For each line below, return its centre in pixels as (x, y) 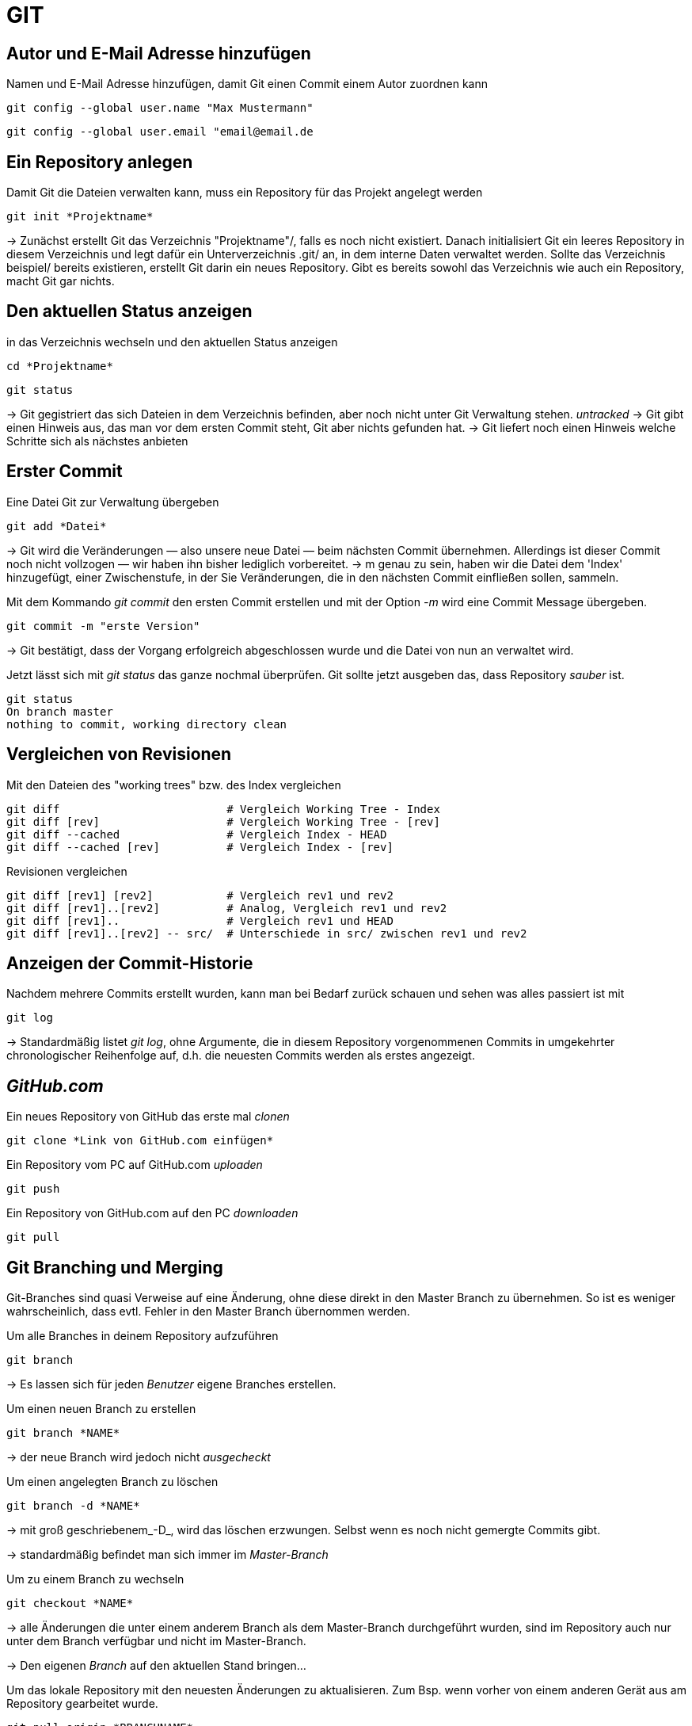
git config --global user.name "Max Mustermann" (160, 108)
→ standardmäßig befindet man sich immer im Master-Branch (167, 1555)
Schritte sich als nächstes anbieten (97, 441)
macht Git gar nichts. (61, 281)
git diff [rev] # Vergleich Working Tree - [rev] (223, 821)
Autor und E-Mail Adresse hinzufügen (159, 53)
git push (33, 1189)
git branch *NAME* (63, 1433)
